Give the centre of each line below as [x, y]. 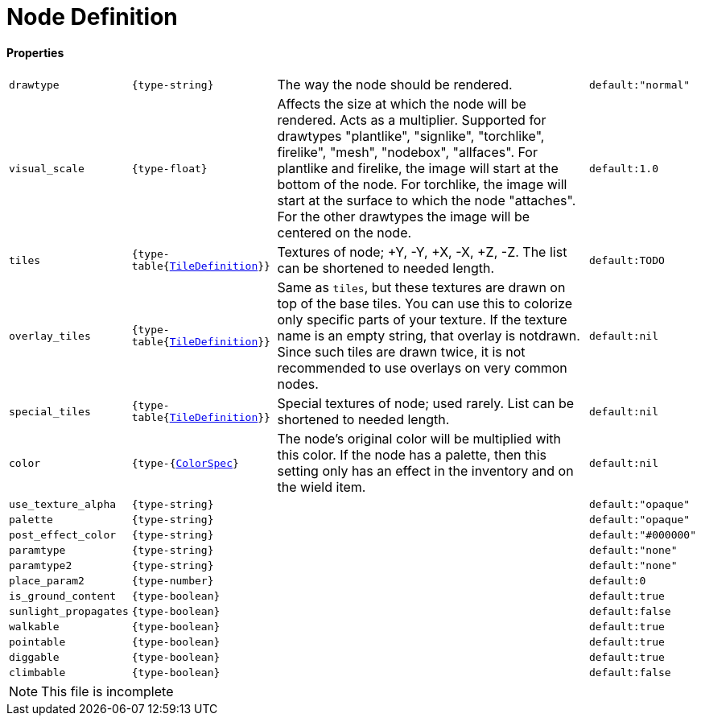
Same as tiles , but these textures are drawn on [421, 288]
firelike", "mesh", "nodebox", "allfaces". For [407, 153]
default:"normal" [639, 85]
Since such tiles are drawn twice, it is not [401, 352]
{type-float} [169, 168]
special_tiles [50, 411]
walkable [34, 627]
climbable [37, 673]
